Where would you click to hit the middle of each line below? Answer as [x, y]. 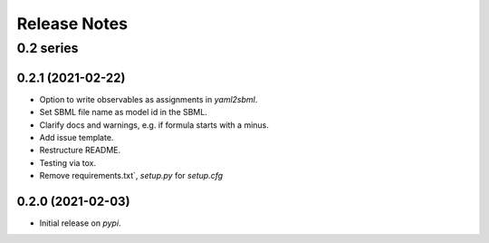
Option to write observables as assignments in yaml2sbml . [149, 99]
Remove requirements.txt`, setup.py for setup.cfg [131, 176]
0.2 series [48, 48]
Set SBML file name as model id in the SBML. [123, 112]
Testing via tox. [68, 162]
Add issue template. [77, 137]
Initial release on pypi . [80, 223]
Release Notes [72, 24]
